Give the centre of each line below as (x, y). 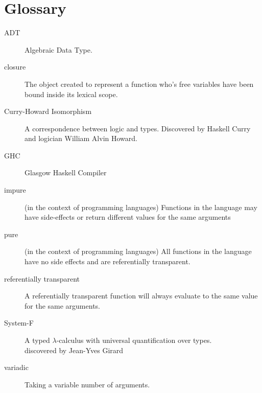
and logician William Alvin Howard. (81, 138)
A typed (37, 340)
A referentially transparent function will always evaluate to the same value (141, 296)
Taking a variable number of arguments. (87, 384)
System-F (19, 323)
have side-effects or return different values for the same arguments (128, 217)
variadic (16, 367)
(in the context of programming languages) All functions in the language (138, 251)
